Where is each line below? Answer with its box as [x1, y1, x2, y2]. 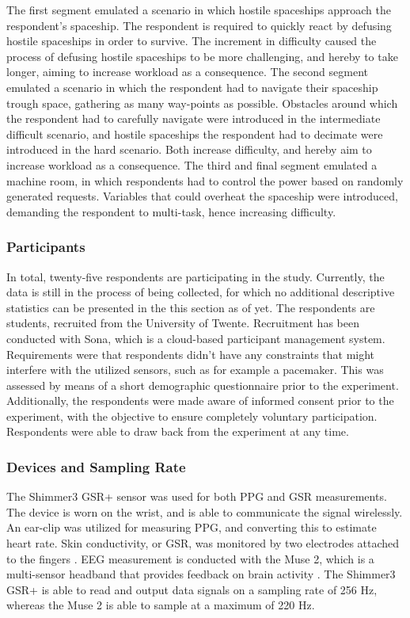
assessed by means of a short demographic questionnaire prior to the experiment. [6, 376, 399, 393]
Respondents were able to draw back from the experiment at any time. [6, 423, 349, 440]
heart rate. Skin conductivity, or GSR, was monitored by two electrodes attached [6, 535, 400, 551]
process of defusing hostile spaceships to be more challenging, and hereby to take [6, 48, 398, 64]
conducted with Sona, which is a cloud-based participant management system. [6, 330, 385, 346]
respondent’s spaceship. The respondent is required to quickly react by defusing [6, 17, 392, 33]
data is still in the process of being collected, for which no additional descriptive [6, 284, 395, 300]
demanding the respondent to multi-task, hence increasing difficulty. [6, 203, 336, 219]
